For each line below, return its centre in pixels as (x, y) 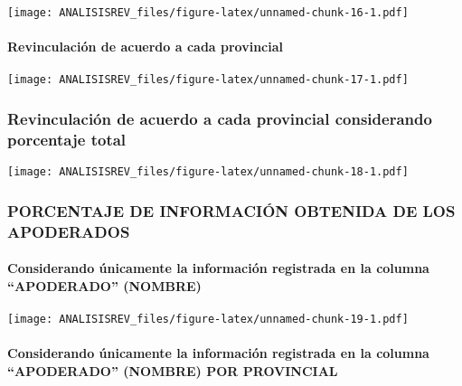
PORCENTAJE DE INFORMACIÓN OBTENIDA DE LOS (231, 210)
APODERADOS (69, 231)
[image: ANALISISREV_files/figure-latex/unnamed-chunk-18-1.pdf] (208, 172)
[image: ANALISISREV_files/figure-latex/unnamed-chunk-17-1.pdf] (208, 80)
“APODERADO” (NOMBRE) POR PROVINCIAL (173, 370)
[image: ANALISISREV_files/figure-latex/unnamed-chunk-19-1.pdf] (208, 320)
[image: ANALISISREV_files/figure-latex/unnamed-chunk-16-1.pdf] (208, 13)
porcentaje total (67, 139)
